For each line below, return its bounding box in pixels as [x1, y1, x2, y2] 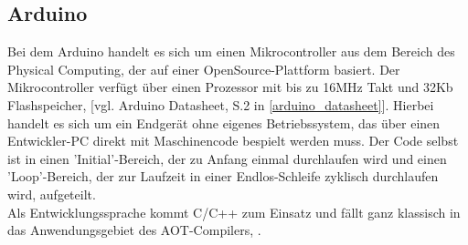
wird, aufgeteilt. [7, 184, 96, 203]
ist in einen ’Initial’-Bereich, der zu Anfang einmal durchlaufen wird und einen [7, 148, 447, 168]
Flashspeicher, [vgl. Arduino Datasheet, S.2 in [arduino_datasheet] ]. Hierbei [7, 95, 434, 114]
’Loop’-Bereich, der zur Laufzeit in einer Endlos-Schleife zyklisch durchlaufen [7, 167, 439, 186]
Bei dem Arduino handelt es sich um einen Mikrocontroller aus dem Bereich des [7, 42, 455, 61]
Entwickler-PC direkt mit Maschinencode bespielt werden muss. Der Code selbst [7, 131, 459, 150]
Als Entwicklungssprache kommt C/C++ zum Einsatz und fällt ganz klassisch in [7, 202, 461, 221]
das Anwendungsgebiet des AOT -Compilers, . [7, 220, 261, 240]
